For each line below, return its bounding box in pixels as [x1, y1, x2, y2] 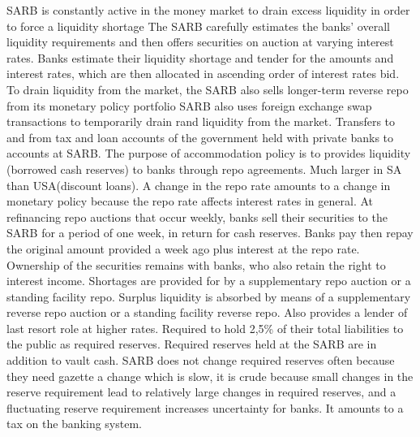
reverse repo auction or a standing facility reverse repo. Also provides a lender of [6, 304, 408, 321]
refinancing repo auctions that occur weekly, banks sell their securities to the [6, 208, 388, 225]
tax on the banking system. [6, 415, 142, 432]
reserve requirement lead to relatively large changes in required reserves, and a [6, 383, 396, 400]
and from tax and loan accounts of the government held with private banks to [6, 128, 394, 145]
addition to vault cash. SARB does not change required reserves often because [6, 352, 395, 369]
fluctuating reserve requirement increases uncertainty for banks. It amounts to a [6, 399, 404, 416]
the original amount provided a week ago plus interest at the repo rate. [6, 240, 360, 257]
